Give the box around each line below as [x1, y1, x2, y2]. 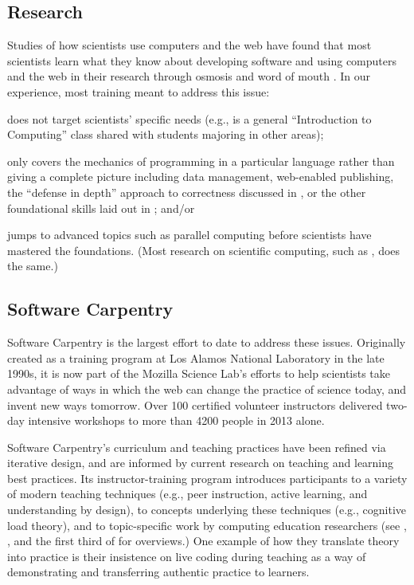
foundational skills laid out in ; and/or [7, 199, 195, 216]
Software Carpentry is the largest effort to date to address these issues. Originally [7, 334, 406, 351]
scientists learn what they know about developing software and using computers [7, 52, 397, 69]
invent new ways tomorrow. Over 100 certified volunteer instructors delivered [7, 396, 383, 413]
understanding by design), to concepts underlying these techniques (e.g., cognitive [7, 501, 406, 518]
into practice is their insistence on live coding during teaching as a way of [7, 548, 366, 564]
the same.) [7, 257, 58, 274]
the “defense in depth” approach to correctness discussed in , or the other [7, 183, 366, 200]
